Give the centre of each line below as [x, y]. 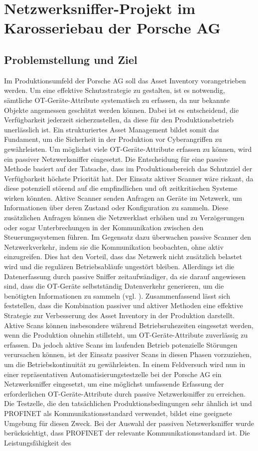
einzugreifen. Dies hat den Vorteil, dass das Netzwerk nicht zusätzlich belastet [123, 256]
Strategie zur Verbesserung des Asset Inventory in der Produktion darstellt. [119, 315]
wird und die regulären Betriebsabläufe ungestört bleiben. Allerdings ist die [119, 266]
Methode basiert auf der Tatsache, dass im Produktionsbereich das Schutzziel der [128, 169]
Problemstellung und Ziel [71, 59]
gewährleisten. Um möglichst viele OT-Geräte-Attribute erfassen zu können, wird [128, 149]
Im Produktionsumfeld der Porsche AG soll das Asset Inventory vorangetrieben [125, 80]
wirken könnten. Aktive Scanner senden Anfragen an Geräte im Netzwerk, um [123, 198]
